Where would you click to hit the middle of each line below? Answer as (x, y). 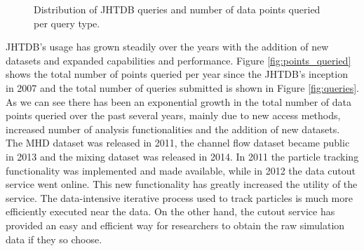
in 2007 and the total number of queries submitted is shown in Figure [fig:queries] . (183, 87)
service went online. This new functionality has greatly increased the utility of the (182, 184)
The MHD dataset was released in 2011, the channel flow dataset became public (178, 143)
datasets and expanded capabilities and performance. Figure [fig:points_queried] (178, 60)
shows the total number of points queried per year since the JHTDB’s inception (177, 74)
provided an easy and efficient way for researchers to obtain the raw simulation (175, 225)
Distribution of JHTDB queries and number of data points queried (177, 9)
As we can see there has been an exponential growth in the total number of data (179, 101)
